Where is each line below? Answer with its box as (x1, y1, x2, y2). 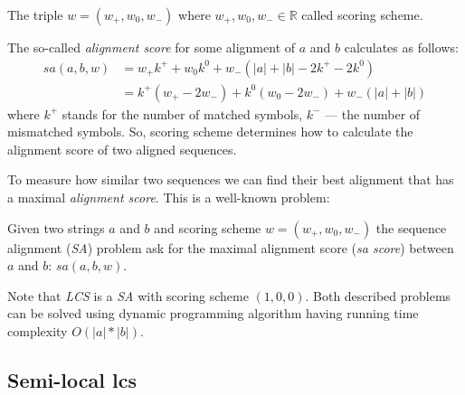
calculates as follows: (344, 38, 459, 56)
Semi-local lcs (7, 365, 137, 393)
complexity (7, 322, 68, 340)
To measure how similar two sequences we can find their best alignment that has (7, 170, 454, 189)
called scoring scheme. (301, 5, 423, 24)
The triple (7, 5, 63, 24)
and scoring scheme (154, 218, 261, 237)
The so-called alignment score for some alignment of (7, 38, 296, 56)
